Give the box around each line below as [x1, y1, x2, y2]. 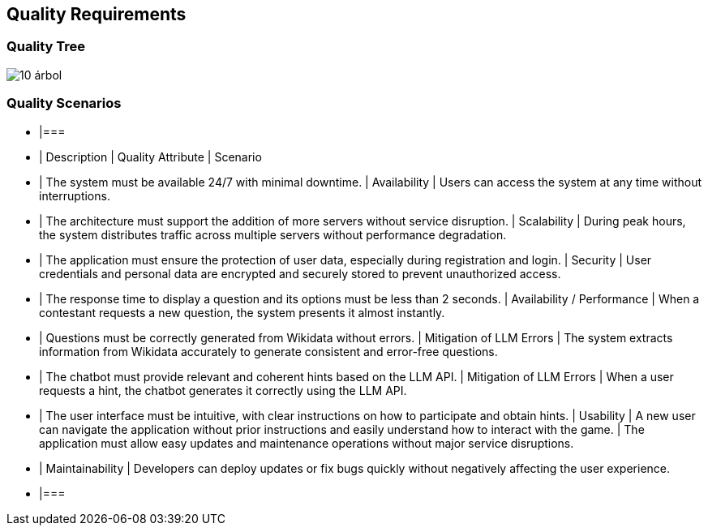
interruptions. [39, 188, 110, 203]
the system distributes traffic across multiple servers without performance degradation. [39, 227, 507, 242]
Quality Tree [6, 38, 86, 55]
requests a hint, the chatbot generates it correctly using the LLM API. [39, 383, 407, 397]
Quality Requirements [6, 4, 187, 24]
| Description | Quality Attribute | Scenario [39, 149, 262, 164]
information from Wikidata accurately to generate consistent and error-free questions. [39, 344, 498, 358]
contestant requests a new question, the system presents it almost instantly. [39, 305, 445, 320]
